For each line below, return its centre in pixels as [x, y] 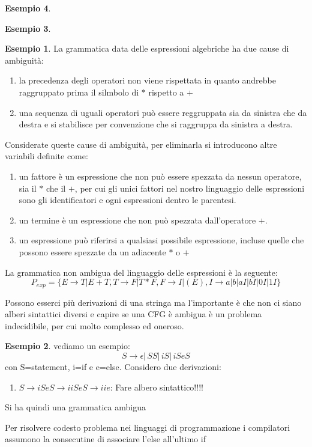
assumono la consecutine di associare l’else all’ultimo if [105, 439]
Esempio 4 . [28, 8]
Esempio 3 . [28, 28]
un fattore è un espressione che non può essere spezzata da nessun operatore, [160, 176]
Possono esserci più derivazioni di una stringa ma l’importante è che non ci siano [153, 302]
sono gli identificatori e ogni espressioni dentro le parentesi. [127, 200]
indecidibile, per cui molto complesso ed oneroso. [94, 325]
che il [56, 188]
